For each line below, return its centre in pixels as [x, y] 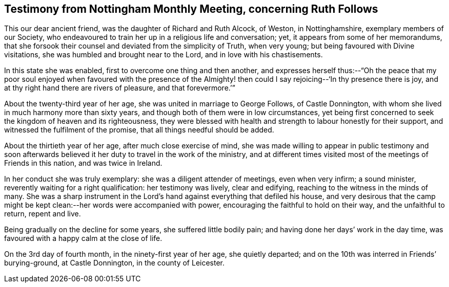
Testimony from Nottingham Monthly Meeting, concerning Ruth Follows [191, 9]
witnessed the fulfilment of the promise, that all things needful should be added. [139, 130]
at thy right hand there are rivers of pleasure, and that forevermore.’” [120, 88]
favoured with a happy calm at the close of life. [83, 238]
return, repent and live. [43, 214]
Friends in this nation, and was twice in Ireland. [83, 163]
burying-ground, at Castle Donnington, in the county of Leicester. [115, 263]
